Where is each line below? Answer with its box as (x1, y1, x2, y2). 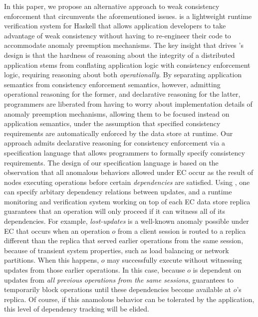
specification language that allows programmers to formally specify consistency (4, 147, 245, 158)
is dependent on (193, 265, 242, 275)
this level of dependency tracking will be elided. (4, 304, 150, 314)
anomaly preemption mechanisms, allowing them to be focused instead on (4, 108, 230, 119)
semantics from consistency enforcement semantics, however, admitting (4, 79, 221, 89)
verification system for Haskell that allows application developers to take (4, 20, 226, 31)
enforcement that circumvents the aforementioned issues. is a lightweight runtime (4, 10, 252, 21)
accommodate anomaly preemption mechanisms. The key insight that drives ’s (4, 40, 244, 50)
